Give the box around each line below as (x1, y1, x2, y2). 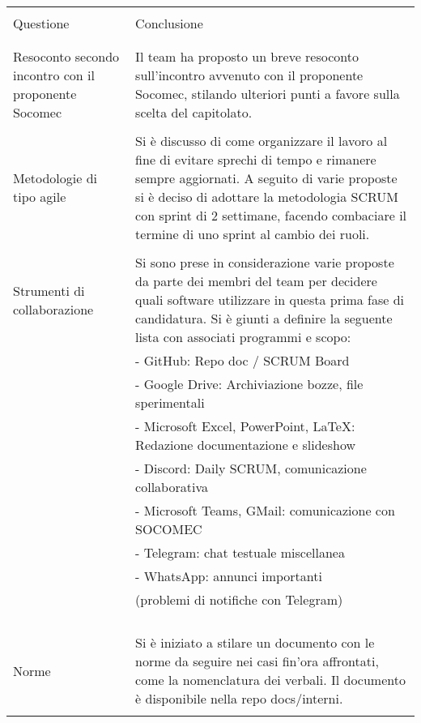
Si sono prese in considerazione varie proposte (135, 253, 394, 272)
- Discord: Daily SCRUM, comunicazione (135, 459, 367, 477)
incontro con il (13, 66, 95, 84)
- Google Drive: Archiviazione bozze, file (135, 374, 364, 393)
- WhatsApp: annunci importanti (135, 567, 322, 585)
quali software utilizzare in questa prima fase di (135, 290, 405, 309)
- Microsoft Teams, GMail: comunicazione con (135, 501, 395, 520)
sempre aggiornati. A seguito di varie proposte (135, 169, 398, 187)
